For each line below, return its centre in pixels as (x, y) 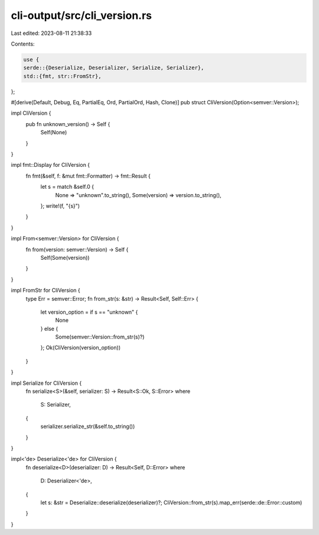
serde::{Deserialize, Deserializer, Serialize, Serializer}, (114, 68)
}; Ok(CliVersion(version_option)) (81, 348)
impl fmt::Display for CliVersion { (51, 165)
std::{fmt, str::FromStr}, (62, 76)
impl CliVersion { (31, 113)
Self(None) (54, 133)
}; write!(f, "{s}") (60, 206)
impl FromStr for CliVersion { (45, 291)
